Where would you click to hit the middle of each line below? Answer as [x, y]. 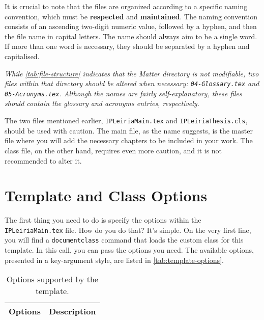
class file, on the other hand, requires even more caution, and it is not [113, 150]
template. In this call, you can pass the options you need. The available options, [129, 250]
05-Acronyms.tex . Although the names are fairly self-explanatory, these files [123, 93]
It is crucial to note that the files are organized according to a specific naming [126, 6]
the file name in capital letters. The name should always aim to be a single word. [131, 36]
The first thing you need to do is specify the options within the [103, 220]
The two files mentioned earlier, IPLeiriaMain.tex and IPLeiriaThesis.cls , [126, 121]
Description [72, 311]
